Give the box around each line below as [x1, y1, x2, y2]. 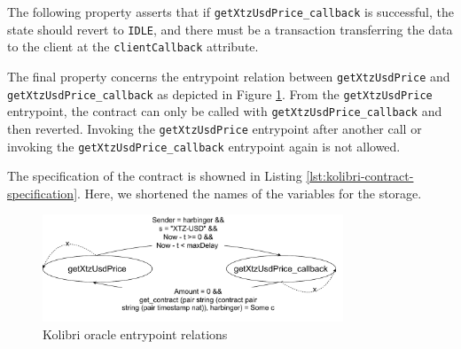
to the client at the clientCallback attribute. [7, 37, 259, 56]
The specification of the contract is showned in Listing [7, 167, 302, 185]
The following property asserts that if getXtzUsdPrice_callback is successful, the [7, 3, 455, 20]
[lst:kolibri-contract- [306, 167, 414, 185]
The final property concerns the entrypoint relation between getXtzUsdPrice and [7, 66, 450, 85]
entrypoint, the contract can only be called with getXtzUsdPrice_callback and [7, 102, 442, 120]
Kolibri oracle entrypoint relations [43, 324, 228, 343]
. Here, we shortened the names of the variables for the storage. [77, 183, 422, 202]
